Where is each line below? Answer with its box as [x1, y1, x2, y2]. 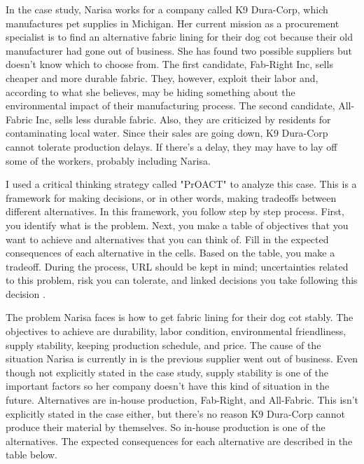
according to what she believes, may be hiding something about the [6, 84, 295, 99]
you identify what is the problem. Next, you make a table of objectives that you [6, 217, 349, 232]
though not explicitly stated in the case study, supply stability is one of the [6, 364, 328, 379]
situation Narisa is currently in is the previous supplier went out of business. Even [6, 351, 358, 366]
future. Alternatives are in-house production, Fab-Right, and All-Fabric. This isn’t [6, 393, 358, 407]
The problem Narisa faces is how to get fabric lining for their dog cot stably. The [6, 310, 353, 325]
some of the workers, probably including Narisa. [6, 153, 211, 168]
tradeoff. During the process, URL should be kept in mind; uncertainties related [6, 259, 349, 273]
